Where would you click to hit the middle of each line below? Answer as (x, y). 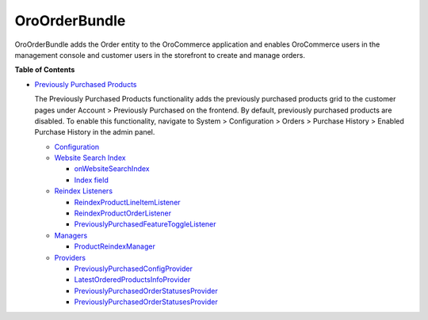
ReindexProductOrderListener (123, 213)
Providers (70, 257)
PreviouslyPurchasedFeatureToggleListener (145, 224)
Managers (71, 235)
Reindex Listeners (84, 191)
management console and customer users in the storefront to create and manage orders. (160, 55)
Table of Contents (45, 70)
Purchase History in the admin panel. (95, 132)
